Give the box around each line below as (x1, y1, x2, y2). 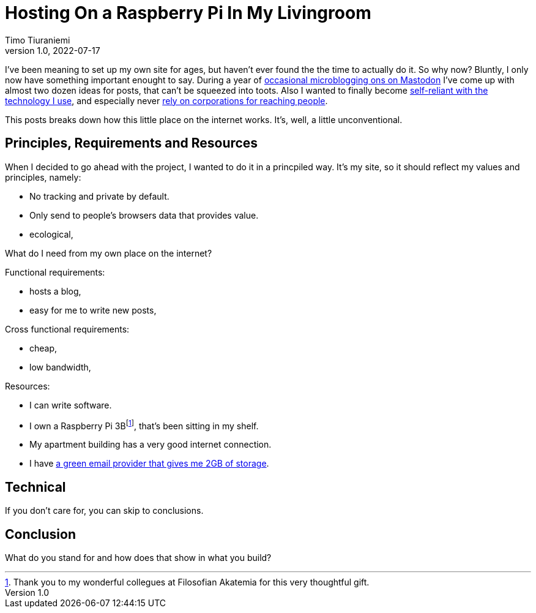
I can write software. (29, 399, 112, 410)
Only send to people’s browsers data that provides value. (29, 209, 259, 220)
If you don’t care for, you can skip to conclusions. (5, 505, 204, 516)
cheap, (29, 342, 58, 353)
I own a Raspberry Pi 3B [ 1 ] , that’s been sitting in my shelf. (29, 418, 259, 431)
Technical (5, 479, 66, 495)
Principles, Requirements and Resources (5, 135, 258, 151)
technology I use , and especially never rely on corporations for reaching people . (5, 95, 328, 106)
